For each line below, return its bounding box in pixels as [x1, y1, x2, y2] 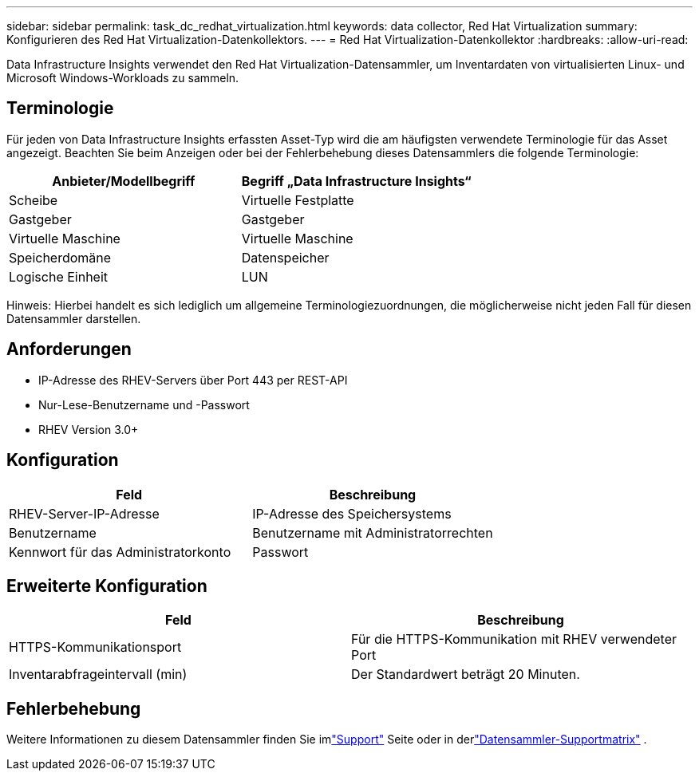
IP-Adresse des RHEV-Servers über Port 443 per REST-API [38, 373, 348, 387]
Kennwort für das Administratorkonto [9, 543, 231, 560]
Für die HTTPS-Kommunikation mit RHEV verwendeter [351, 631, 677, 648]
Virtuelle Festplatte [241, 191, 354, 208]
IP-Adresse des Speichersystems [252, 505, 452, 522]
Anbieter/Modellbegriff [52, 172, 195, 189]
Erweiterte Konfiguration [6, 575, 207, 596]
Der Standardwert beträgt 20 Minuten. [351, 666, 580, 683]
